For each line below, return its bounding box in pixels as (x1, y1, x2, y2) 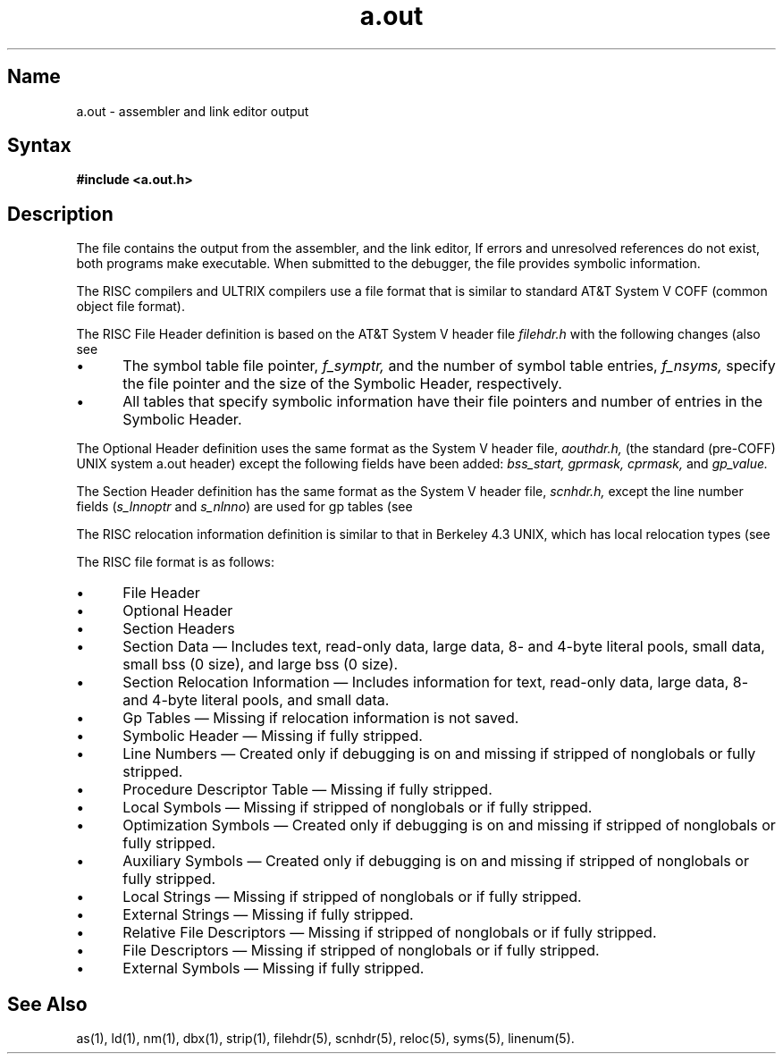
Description (7, 202, 114, 225)
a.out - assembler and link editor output (76, 103, 309, 119)
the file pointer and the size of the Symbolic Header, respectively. (122, 375, 562, 393)
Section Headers (122, 619, 235, 638)
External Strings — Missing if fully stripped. (122, 905, 414, 924)
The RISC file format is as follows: (76, 554, 274, 570)
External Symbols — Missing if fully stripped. (122, 959, 425, 978)
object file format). (76, 299, 185, 315)
